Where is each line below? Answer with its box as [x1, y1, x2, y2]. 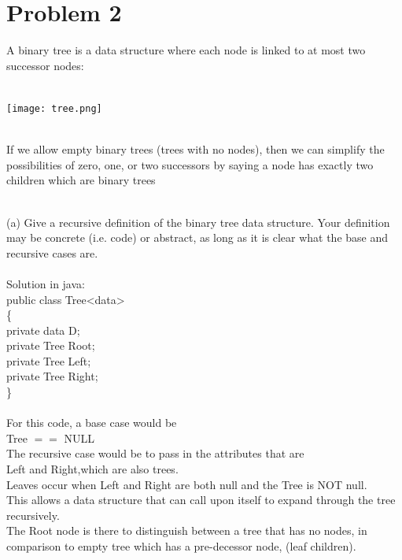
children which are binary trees [6, 172, 156, 188]
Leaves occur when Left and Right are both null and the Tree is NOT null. [6, 476, 367, 492]
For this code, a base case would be [6, 414, 177, 431]
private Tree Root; [6, 337, 95, 354]
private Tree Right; [6, 368, 98, 384]
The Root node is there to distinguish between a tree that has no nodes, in [6, 522, 367, 539]
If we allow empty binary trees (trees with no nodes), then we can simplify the [6, 141, 385, 158]
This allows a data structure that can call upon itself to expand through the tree [6, 491, 396, 508]
